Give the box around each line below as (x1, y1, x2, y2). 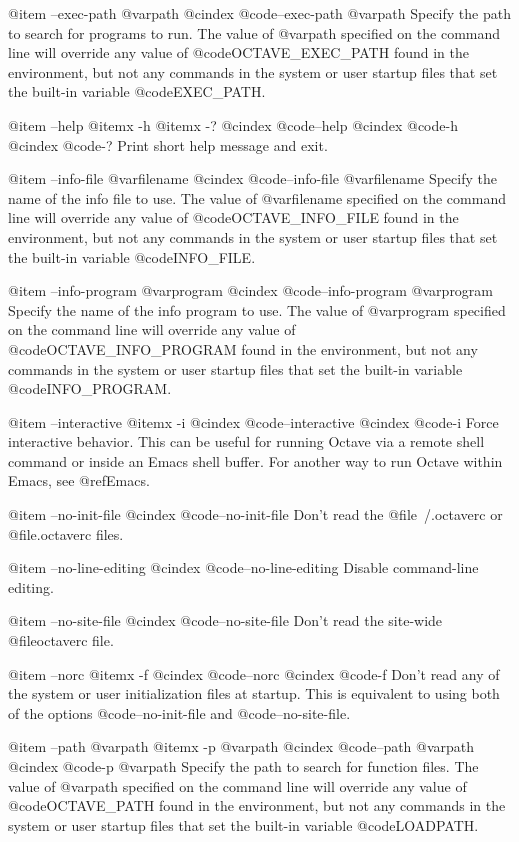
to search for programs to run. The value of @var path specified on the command (8, 22, 501, 43)
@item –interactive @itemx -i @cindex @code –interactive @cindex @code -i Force (8, 411, 499, 432)
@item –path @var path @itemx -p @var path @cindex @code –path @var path (8, 736, 475, 757)
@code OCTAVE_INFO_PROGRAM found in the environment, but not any (8, 338, 478, 359)
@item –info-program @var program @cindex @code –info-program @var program (8, 280, 494, 301)
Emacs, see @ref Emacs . (8, 470, 150, 491)
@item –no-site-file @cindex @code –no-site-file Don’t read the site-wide (8, 610, 443, 631)
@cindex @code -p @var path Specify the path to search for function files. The (8, 756, 479, 776)
